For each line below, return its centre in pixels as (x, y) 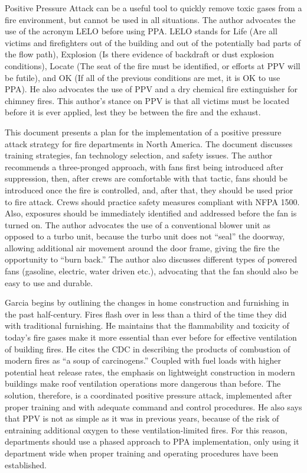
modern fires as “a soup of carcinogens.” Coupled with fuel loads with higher (143, 360)
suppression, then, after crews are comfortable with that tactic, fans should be (146, 178)
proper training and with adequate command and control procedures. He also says (153, 406)
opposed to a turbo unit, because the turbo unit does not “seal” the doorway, (145, 236)
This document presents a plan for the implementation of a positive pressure (143, 132)
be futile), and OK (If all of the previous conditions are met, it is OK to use (143, 77)
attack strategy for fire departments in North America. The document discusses (149, 143)
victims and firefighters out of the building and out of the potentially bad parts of (153, 42)
